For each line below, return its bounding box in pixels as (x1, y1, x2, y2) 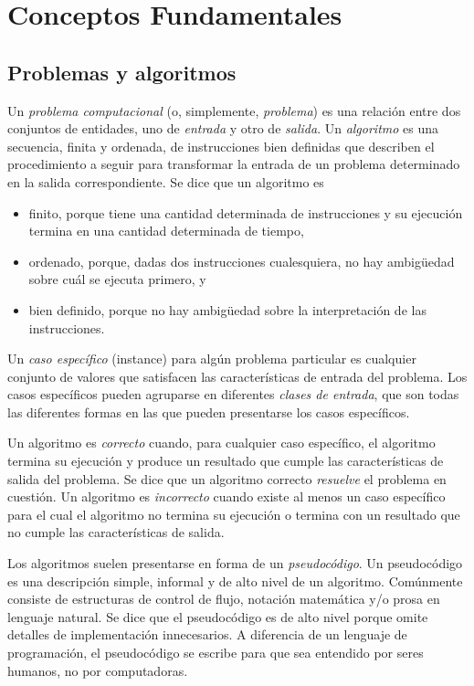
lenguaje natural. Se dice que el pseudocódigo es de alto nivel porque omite (7, 607, 428, 626)
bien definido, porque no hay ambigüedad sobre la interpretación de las (28, 300, 427, 319)
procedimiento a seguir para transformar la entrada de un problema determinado (7, 154, 460, 174)
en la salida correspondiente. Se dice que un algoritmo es (7, 172, 324, 191)
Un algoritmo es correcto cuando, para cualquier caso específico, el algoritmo (7, 433, 436, 452)
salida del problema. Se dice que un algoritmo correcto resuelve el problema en (7, 469, 447, 488)
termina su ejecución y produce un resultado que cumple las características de (7, 451, 444, 470)
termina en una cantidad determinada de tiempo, (28, 221, 304, 240)
